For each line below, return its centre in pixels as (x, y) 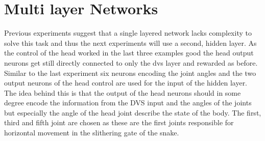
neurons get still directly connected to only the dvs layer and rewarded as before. (131, 62)
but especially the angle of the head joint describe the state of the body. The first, (133, 112)
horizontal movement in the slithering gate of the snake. (92, 133)
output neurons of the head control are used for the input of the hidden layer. (126, 83)
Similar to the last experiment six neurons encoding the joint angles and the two (130, 73)
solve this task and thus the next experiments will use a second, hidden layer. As (130, 43)
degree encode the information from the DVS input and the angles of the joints (128, 103)
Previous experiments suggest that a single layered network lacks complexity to (128, 33)
